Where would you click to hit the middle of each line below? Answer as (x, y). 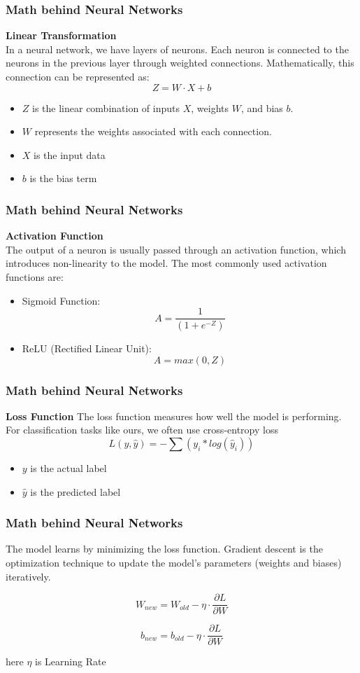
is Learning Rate (71, 661)
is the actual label (69, 468)
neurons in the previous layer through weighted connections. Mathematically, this (180, 63)
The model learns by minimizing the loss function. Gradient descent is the (164, 549)
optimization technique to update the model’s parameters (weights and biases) (174, 563)
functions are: (35, 276)
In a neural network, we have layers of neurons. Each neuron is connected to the (177, 49)
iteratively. (28, 576)
